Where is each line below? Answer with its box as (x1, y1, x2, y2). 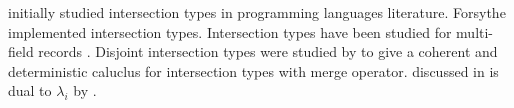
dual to (8, 80, 52, 101)
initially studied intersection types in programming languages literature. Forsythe (8, 2, 506, 22)
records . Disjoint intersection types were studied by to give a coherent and (38, 41, 498, 62)
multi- (456, 21, 494, 42)
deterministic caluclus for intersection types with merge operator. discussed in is (8, 60, 499, 81)
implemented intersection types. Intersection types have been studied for (8, 21, 452, 42)
